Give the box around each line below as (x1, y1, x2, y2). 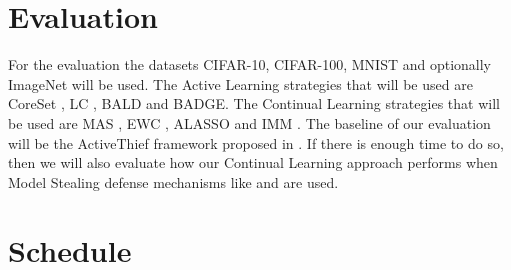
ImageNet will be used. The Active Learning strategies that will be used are (8, 73, 473, 94)
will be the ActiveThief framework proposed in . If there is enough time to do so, (8, 132, 504, 153)
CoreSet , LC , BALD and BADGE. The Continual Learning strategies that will (8, 93, 500, 114)
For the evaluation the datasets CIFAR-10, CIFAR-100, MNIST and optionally (8, 54, 492, 75)
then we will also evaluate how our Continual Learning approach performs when (8, 152, 498, 173)
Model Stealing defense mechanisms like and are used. (8, 171, 339, 192)
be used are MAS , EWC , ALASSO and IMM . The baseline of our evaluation (8, 112, 491, 133)
